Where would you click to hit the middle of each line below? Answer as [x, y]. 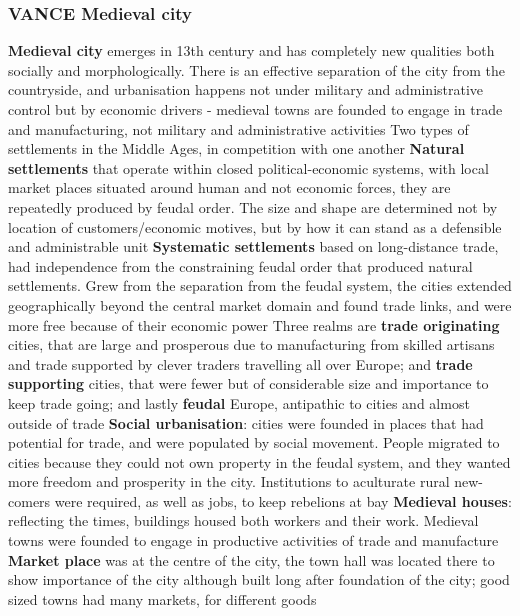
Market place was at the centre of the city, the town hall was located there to [251, 559]
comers [29, 500]
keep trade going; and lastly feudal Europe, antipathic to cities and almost [239, 402]
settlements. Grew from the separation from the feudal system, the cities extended [260, 285]
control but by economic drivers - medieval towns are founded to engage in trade [255, 109]
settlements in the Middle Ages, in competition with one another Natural [236, 148]
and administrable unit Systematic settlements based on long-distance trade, [253, 246]
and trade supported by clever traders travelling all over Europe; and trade [240, 363]
